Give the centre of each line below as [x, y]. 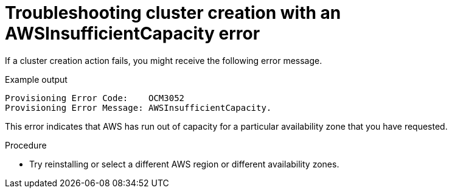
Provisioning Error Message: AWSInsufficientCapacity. [138, 107]
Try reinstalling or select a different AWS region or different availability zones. [184, 164]
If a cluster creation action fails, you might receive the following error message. [164, 60]
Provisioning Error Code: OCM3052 [95, 98]
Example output [36, 79]
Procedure [26, 145]
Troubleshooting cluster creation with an [173, 13]
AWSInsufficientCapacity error [133, 33]
